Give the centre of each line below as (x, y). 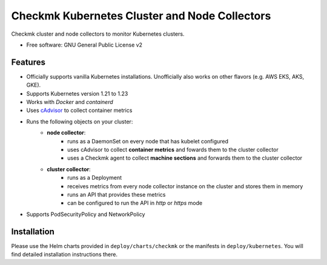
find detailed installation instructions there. (64, 254)
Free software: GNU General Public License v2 (84, 45)
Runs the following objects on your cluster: (80, 122)
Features (28, 62)
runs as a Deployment (95, 178)
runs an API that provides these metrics (117, 194)
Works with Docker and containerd (70, 102)
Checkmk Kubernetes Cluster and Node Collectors (141, 16)
